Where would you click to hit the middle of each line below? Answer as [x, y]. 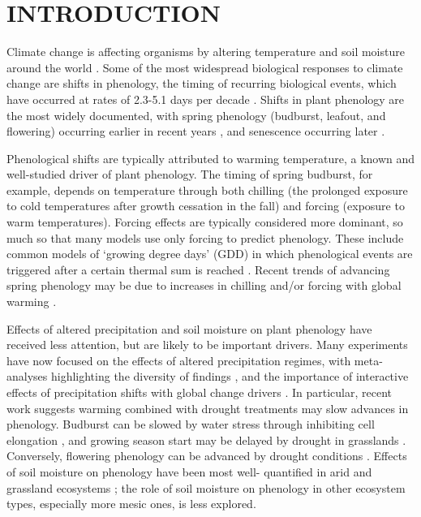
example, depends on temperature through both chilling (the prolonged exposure [207, 190]
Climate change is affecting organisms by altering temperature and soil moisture [206, 52]
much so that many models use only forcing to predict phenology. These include [205, 237]
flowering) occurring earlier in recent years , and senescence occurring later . [196, 131]
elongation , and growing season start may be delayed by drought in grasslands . [206, 439]
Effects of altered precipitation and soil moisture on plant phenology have [189, 328]
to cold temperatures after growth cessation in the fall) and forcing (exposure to [206, 206]
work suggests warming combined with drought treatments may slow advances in [208, 408]
